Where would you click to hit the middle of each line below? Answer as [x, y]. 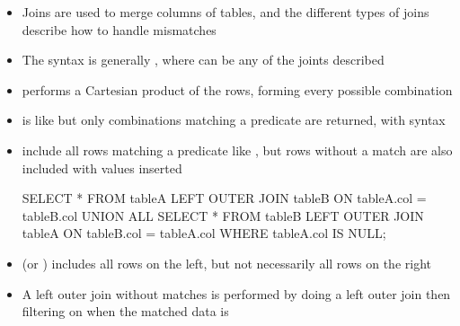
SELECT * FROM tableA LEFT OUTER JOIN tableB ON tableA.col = [224, 198]
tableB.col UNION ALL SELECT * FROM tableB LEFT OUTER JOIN [223, 215]
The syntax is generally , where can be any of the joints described [203, 60]
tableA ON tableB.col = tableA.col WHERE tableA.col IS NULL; [204, 233]
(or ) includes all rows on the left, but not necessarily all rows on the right [226, 263]
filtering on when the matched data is [125, 311]
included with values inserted [102, 167]
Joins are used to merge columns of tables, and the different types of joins [226, 12]
